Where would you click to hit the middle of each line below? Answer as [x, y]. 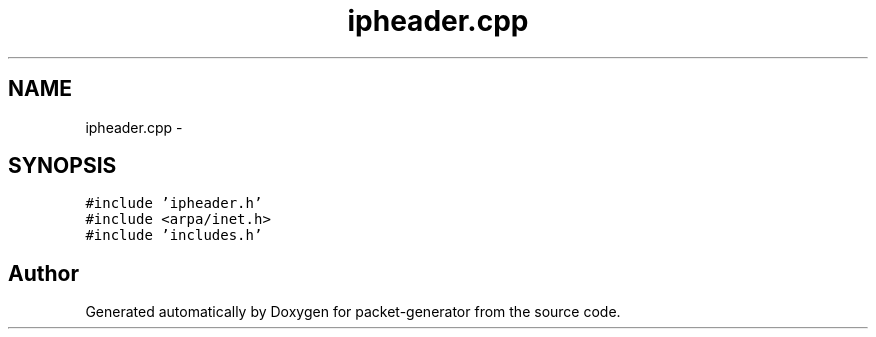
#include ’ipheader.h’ [174, 203]
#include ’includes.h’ [174, 235]
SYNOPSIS [62, 166]
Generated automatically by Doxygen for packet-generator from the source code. [353, 312]
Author [43, 273]
